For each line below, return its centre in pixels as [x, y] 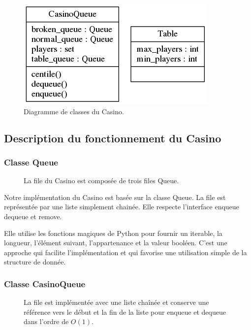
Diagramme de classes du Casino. [74, 111]
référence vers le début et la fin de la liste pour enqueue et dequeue [125, 312]
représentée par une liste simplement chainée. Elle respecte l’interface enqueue [122, 207]
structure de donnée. [35, 262]
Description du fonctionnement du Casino [113, 138]
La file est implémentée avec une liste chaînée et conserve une [116, 302]
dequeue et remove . [33, 216]
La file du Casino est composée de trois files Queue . [101, 181]
